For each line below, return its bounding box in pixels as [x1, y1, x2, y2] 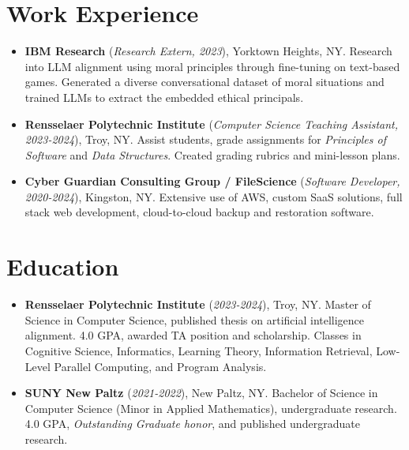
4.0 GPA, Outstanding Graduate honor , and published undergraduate [24, 415, 360, 432]
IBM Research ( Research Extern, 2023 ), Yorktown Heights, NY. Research [24, 43, 392, 59]
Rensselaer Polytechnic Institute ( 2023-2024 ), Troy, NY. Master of [24, 296, 371, 313]
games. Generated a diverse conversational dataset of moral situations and [24, 73, 385, 90]
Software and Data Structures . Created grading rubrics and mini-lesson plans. [24, 146, 400, 163]
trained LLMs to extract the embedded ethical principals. [24, 88, 304, 105]
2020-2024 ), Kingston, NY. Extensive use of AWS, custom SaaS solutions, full [24, 188, 403, 204]
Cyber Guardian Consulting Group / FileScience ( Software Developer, [24, 173, 400, 189]
